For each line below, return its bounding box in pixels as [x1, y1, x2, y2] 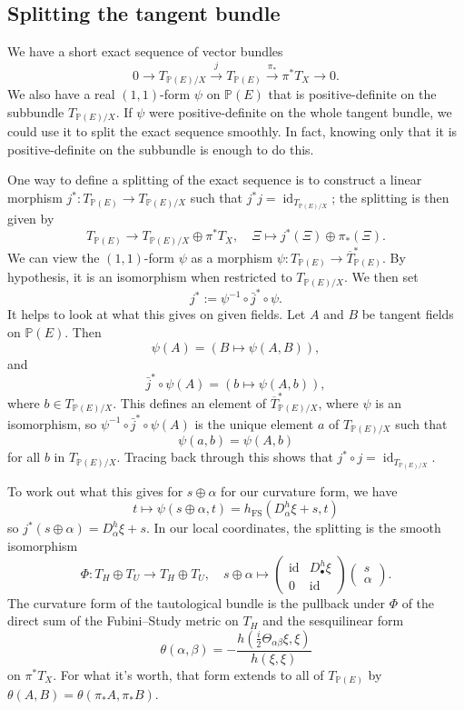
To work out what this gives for [7, 481, 183, 500]
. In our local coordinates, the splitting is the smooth [145, 518, 441, 537]
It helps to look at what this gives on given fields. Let [7, 305, 306, 324]
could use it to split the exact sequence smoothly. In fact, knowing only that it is [7, 122, 458, 141]
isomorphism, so [7, 414, 97, 433]
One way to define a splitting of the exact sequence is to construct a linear [7, 170, 422, 189]
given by [7, 209, 54, 228]
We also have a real [7, 85, 115, 104]
